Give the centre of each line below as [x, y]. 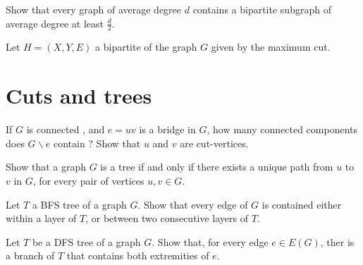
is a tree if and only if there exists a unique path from [217, 167]
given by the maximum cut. [271, 47]
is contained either [302, 204]
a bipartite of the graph [146, 47]
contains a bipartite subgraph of [262, 9]
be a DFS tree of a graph [86, 241]
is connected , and [66, 129]
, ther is [337, 241]
